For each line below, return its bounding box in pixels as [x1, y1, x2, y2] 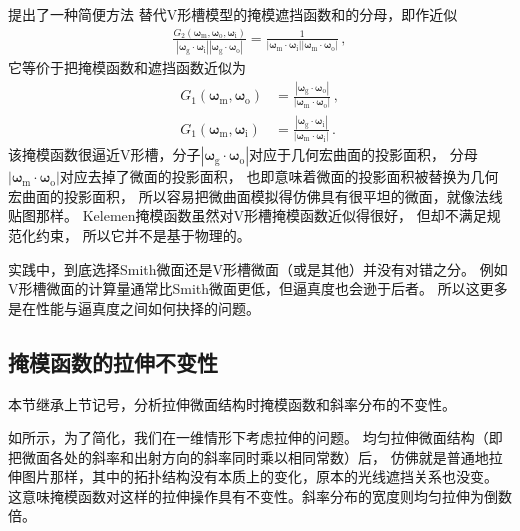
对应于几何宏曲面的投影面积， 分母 [249, 144, 478, 165]
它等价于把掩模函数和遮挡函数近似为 [8, 57, 246, 78]
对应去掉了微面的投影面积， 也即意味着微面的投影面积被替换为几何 [59, 166, 499, 187]
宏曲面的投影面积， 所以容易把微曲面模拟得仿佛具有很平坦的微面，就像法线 [8, 185, 503, 206]
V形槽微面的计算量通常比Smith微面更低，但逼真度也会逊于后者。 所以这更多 [8, 278, 508, 299]
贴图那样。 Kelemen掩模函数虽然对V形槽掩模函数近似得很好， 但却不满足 [8, 205, 487, 226]
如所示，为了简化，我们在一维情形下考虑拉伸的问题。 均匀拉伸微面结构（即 [8, 427, 503, 448]
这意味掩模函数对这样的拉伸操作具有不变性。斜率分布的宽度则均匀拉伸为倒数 [8, 485, 512, 506]
